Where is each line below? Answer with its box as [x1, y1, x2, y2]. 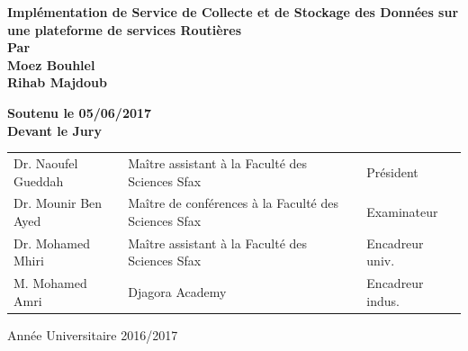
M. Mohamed [13, 274, 87, 292]
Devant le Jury [7, 121, 102, 139]
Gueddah [13, 171, 64, 190]
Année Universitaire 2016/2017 [7, 325, 178, 344]
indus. [366, 291, 400, 310]
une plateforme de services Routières [7, 20, 242, 39]
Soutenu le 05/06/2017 [7, 103, 152, 121]
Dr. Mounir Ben [13, 193, 103, 212]
